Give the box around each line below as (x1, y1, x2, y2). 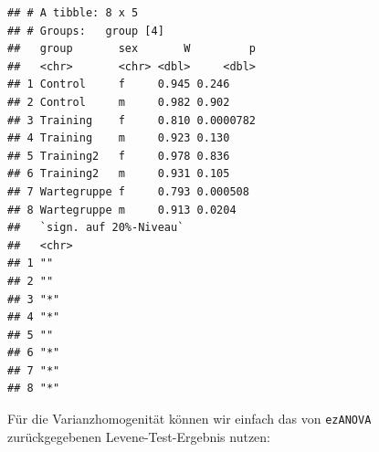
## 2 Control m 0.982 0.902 (7, 95, 230, 109)
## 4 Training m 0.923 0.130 (7, 131, 230, 145)
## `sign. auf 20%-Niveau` (7, 221, 184, 235)
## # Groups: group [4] (7, 24, 164, 37)
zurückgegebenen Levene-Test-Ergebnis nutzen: (7, 426, 270, 446)
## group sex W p (7, 42, 257, 56)
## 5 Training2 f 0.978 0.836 (7, 149, 230, 163)
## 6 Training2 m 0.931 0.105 (7, 167, 230, 181)
